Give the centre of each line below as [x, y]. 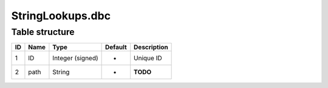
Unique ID [148, 58]
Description [151, 47]
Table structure [43, 32]
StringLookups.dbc [61, 16]
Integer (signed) [75, 58]
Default [116, 47]
